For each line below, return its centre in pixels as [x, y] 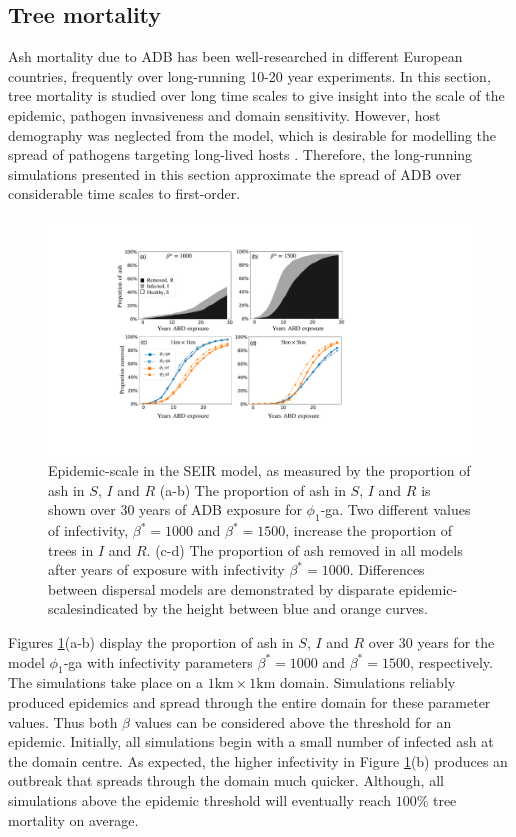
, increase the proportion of [368, 530]
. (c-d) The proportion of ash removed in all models [304, 549]
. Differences [387, 569]
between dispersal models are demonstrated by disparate [221, 588]
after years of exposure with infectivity [166, 569]
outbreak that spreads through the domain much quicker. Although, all [226, 780]
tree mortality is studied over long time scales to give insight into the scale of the [256, 95]
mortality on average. [73, 819]
